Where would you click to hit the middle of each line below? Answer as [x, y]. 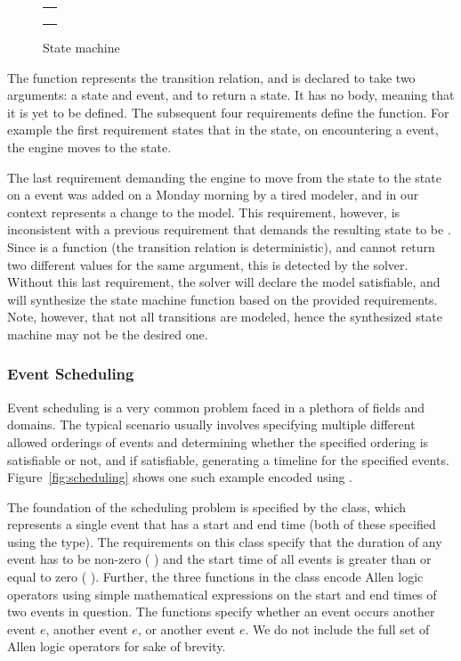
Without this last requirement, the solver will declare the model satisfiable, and [224, 282]
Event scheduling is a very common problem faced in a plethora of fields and [216, 407]
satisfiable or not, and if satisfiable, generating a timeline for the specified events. [228, 459]
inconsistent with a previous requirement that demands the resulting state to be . [229, 229]
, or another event [186, 628]
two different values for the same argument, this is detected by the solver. [208, 264]
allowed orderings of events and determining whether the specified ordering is [218, 441]
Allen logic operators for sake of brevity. [117, 646]
